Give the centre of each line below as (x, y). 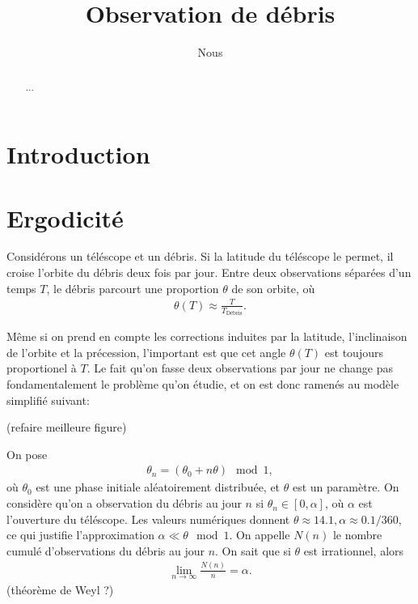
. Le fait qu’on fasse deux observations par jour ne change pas (240, 368)
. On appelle (260, 535)
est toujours (354, 352)
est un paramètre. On (346, 487)
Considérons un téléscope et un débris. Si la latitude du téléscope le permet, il (200, 256)
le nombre (357, 535)
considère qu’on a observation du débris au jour (124, 503)
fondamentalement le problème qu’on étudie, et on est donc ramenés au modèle (203, 384)
